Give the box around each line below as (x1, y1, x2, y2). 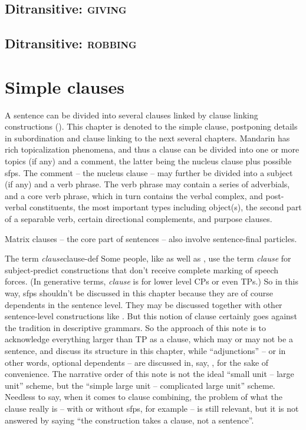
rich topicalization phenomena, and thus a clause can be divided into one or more (5, 143, 300, 156)
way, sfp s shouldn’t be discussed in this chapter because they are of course (5, 287, 274, 299)
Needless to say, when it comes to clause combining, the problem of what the (5, 391, 282, 403)
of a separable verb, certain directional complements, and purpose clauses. (5, 213, 272, 225)
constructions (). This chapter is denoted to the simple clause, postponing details (5, 120, 298, 133)
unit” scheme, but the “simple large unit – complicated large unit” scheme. (5, 379, 275, 391)
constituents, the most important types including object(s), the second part (29, 201, 302, 213)
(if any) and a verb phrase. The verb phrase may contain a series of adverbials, (5, 178, 290, 190)
